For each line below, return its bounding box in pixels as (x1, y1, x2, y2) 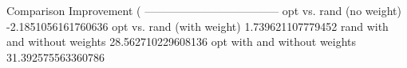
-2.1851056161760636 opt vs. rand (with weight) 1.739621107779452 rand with (6, 17, 389, 34)
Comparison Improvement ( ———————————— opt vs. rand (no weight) (6, 2, 401, 18)
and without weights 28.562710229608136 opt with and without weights (6, 33, 357, 50)
